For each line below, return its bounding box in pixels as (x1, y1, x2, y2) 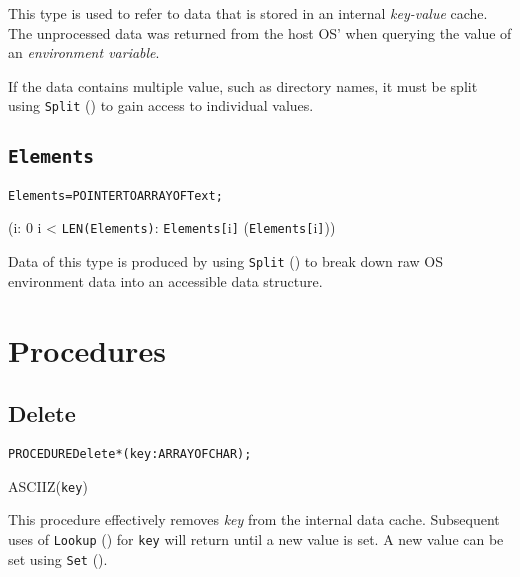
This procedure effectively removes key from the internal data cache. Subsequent (8, 509, 500, 530)
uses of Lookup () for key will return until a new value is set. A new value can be (8, 528, 504, 549)
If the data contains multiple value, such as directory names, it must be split (8, 75, 478, 96)
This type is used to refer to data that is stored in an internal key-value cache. (8, 3, 488, 23)
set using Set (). (8, 548, 108, 569)
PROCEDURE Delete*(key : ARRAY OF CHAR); (8, 446, 252, 461)
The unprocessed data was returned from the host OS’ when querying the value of (8, 22, 512, 43)
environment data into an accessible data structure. (8, 270, 323, 291)
